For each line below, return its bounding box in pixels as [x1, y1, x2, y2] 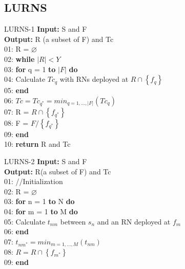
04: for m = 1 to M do [4, 206, 78, 216]
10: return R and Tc [4, 139, 71, 149]
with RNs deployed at [59, 74, 129, 84]
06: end [4, 226, 29, 237]
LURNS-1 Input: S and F [4, 24, 87, 34]
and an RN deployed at [97, 216, 171, 227]
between [60, 216, 86, 227]
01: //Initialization [4, 176, 63, 187]
